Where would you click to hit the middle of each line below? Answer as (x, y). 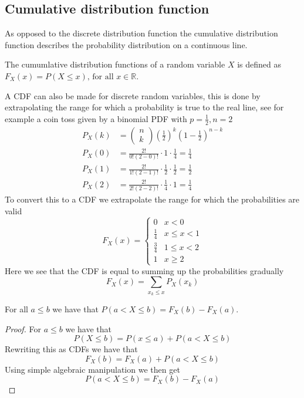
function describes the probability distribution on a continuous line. (126, 44)
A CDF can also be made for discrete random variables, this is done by (133, 95)
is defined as (259, 64)
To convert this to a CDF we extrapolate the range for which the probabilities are (152, 199)
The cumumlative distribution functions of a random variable (115, 64)
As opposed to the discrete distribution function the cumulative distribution (141, 33)
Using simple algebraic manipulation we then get (92, 369)
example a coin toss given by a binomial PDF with (96, 118)
